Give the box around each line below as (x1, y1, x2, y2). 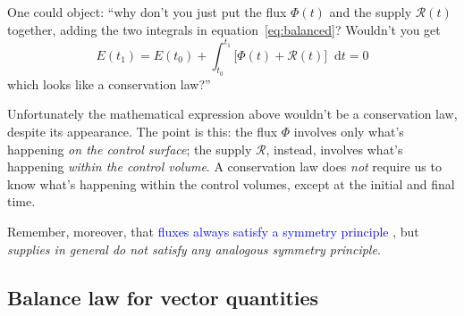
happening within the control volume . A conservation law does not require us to (7, 157, 442, 176)
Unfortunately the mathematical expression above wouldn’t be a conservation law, (7, 104, 458, 123)
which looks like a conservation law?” (7, 74, 211, 93)
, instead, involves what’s (266, 139, 403, 158)
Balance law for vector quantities (7, 283, 319, 311)
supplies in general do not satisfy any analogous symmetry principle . (7, 239, 381, 258)
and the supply (329, 3, 412, 21)
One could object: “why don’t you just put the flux (7, 3, 287, 21)
